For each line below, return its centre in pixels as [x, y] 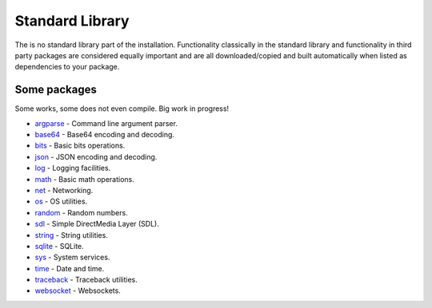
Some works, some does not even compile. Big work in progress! [122, 109]
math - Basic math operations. [85, 179]
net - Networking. [64, 190]
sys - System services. [72, 257]
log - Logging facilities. [73, 168]
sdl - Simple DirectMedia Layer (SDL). [97, 224]
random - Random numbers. [81, 212]
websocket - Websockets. [78, 290]
